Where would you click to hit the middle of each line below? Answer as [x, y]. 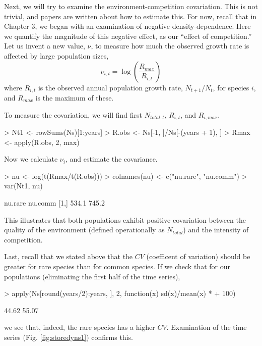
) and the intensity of [216, 230]
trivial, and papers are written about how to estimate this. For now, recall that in [130, 16]
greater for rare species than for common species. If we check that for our [117, 266]
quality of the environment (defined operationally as [84, 230]
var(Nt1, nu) [23, 186]
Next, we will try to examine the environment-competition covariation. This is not [131, 6]
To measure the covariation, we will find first [73, 114]
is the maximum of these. [75, 98]
